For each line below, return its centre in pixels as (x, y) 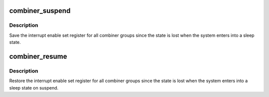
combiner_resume (38, 56)
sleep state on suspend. (34, 88)
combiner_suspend (40, 11)
